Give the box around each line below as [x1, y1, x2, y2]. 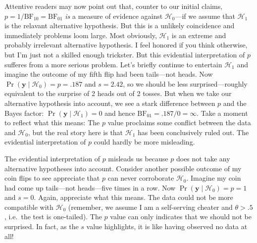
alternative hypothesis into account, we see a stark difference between [4, 97, 215, 108]
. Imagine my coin [186, 173, 241, 183]
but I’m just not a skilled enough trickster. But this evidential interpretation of [4, 49, 245, 59]
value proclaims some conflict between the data [107, 117, 251, 128]
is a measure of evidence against [65, 10, 163, 21]
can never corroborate [107, 173, 174, 183]
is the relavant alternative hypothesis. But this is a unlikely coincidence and [4, 20, 235, 31]
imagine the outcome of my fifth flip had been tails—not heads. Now [4, 69, 213, 79]
